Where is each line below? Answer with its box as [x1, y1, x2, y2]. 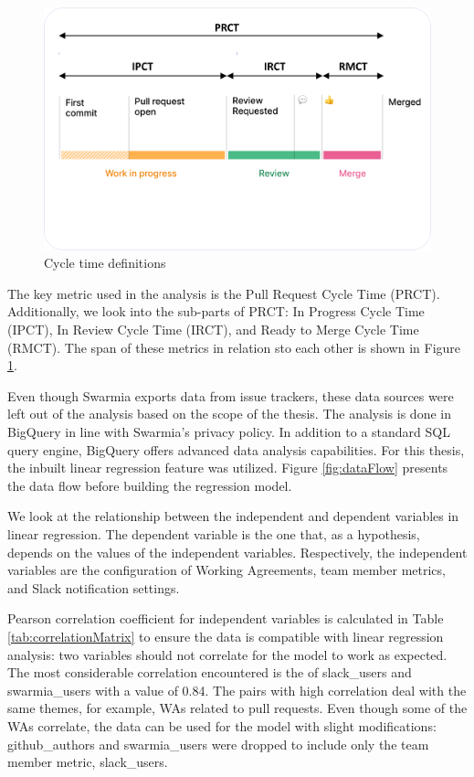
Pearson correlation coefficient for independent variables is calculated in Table [7, 609, 444, 628]
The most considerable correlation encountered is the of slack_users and [7, 663, 412, 682]
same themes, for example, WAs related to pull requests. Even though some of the [7, 698, 468, 718]
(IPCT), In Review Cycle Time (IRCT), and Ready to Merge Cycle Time [7, 320, 419, 339]
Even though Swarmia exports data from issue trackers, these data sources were [7, 386, 454, 405]
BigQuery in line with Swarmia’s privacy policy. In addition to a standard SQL [7, 422, 450, 442]
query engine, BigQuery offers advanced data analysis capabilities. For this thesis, [7, 440, 465, 459]
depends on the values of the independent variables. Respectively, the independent [7, 542, 468, 561]
